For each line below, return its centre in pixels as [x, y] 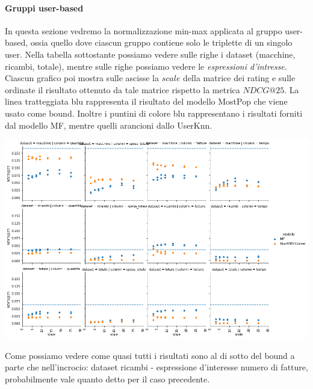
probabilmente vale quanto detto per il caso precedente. [107, 378]
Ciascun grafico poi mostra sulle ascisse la [82, 78]
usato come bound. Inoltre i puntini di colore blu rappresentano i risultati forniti [154, 113]
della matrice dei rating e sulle [239, 78]
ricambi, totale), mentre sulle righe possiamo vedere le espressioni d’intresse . [146, 66]
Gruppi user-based [44, 8]
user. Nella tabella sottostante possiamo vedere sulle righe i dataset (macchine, [150, 54]
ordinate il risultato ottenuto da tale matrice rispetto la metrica [122, 89]
